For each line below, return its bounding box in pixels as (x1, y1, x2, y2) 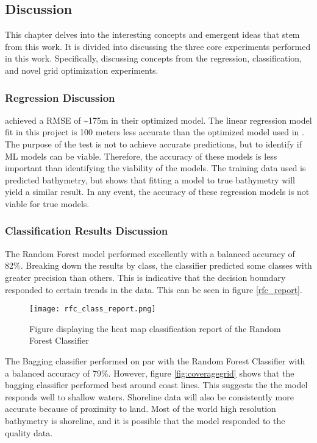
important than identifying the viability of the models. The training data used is (5, 161, 306, 174)
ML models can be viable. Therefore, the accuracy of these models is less (5, 149, 277, 162)
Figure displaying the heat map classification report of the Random (29, 322, 281, 335)
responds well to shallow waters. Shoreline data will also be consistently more (5, 390, 294, 403)
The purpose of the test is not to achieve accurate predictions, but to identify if (5, 137, 302, 150)
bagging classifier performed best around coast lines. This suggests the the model (5, 378, 308, 391)
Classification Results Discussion (5, 223, 168, 238)
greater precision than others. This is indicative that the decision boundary (5, 271, 286, 283)
